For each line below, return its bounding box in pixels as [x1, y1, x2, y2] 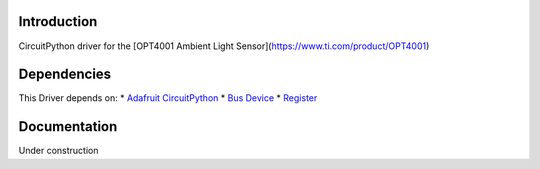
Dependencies [18, 66, 112, 83]
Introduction [18, 13, 98, 30]
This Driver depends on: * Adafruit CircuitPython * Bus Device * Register [18, 92, 318, 104]
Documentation [18, 118, 118, 135]
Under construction [18, 145, 99, 157]
